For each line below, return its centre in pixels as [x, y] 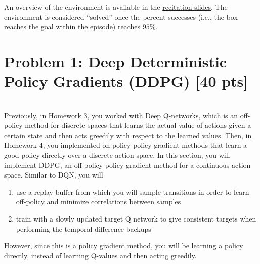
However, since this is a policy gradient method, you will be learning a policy [124, 246]
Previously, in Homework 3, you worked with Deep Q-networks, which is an [121, 115]
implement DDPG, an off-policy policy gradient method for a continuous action [127, 165]
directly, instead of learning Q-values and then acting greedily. [100, 255]
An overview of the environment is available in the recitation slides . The [116, 7]
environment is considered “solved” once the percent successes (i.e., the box [121, 16]
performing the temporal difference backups [83, 228]
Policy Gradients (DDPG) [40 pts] [126, 81]
